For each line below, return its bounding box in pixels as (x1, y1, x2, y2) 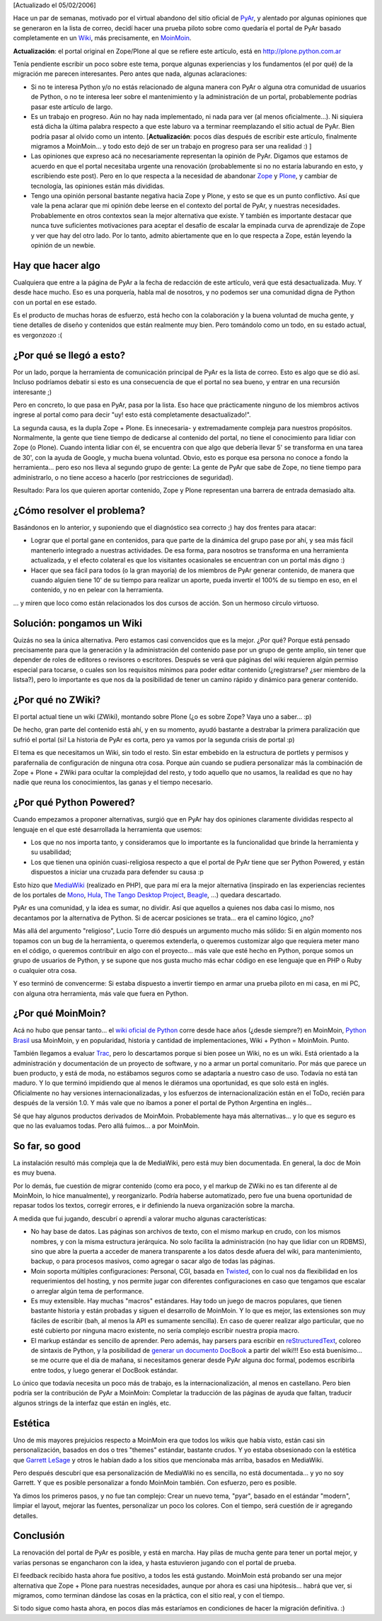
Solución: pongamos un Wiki (13, 617, 143, 629)
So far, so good (13, 1140, 81, 1152)
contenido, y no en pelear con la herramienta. (30, 586, 164, 594)
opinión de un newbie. (30, 241, 95, 249)
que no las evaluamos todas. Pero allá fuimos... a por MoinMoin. (13, 1121, 200, 1130)
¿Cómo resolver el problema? (13, 504, 146, 517)
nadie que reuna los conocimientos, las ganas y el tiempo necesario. (13, 778, 213, 787)
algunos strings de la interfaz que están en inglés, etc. (13, 1398, 171, 1407)
